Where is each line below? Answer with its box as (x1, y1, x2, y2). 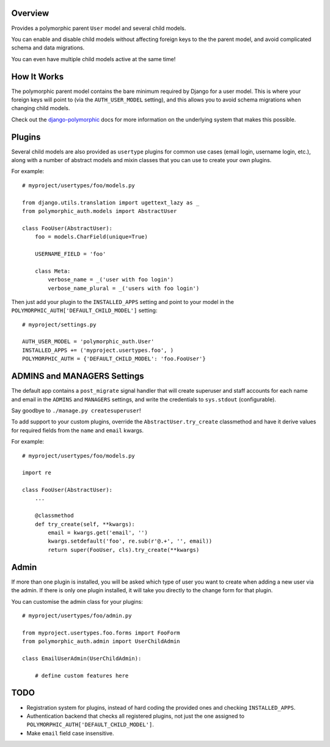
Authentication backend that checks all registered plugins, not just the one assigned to (26, 712, 244, 719)
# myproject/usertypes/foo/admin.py (22, 612, 132, 619)
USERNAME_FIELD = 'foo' (34, 250, 106, 257)
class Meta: (34, 267, 71, 275)
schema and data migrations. (11, 44, 85, 51)
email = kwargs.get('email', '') (48, 529, 148, 537)
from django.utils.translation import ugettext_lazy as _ (22, 199, 200, 206)
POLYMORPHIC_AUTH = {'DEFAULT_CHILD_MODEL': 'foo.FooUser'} (22, 355, 206, 362)
